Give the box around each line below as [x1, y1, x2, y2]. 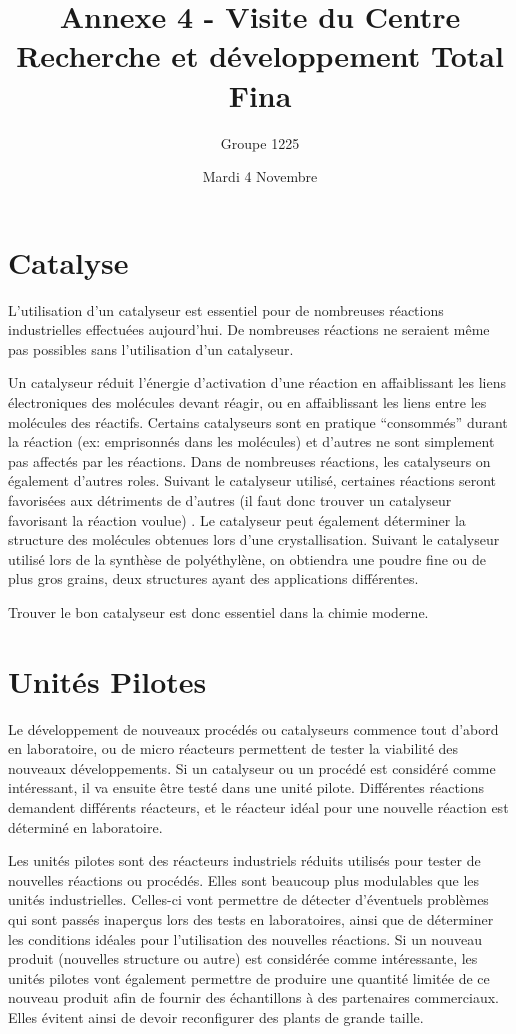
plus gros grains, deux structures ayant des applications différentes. [8, 568, 419, 589]
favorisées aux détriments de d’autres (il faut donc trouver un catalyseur [8, 489, 452, 510]
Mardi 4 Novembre [202, 166, 318, 187]
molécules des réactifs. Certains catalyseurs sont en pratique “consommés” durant [8, 411, 508, 432]
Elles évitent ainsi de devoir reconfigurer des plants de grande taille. [8, 1006, 424, 1027]
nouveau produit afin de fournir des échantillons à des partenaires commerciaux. [8, 987, 499, 1008]
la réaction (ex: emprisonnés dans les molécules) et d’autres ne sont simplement [8, 431, 495, 452]
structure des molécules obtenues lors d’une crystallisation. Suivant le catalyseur [8, 529, 500, 550]
